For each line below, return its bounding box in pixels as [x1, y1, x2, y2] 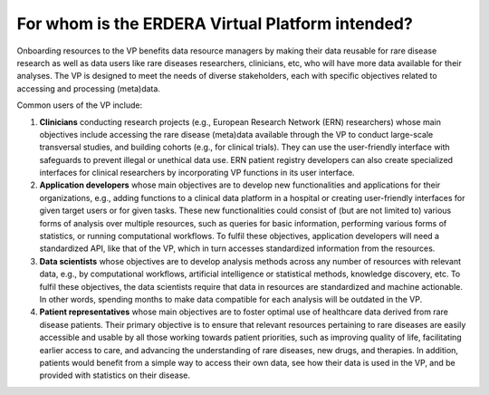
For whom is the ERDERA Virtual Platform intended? [16, 14, 414, 34]
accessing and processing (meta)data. [16, 82, 160, 94]
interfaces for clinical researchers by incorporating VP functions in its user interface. [39, 168, 355, 178]
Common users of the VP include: [16, 100, 143, 111]
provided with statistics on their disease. [39, 370, 190, 381]
